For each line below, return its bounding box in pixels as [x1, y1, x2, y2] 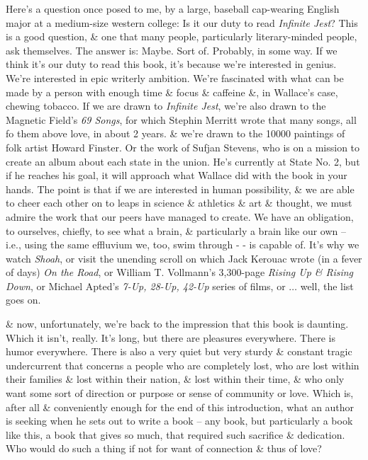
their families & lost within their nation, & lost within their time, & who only [6, 372, 345, 386]
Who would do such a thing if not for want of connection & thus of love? [6, 441, 322, 456]
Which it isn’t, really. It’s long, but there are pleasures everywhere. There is [6, 330, 335, 345]
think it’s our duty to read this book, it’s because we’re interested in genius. [6, 57, 337, 71]
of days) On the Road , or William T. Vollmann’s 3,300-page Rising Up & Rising [6, 265, 354, 280]
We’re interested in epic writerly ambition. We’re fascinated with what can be [6, 70, 344, 85]
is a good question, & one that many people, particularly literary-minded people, [6, 29, 357, 44]
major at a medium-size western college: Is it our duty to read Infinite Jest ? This [6, 15, 358, 30]
